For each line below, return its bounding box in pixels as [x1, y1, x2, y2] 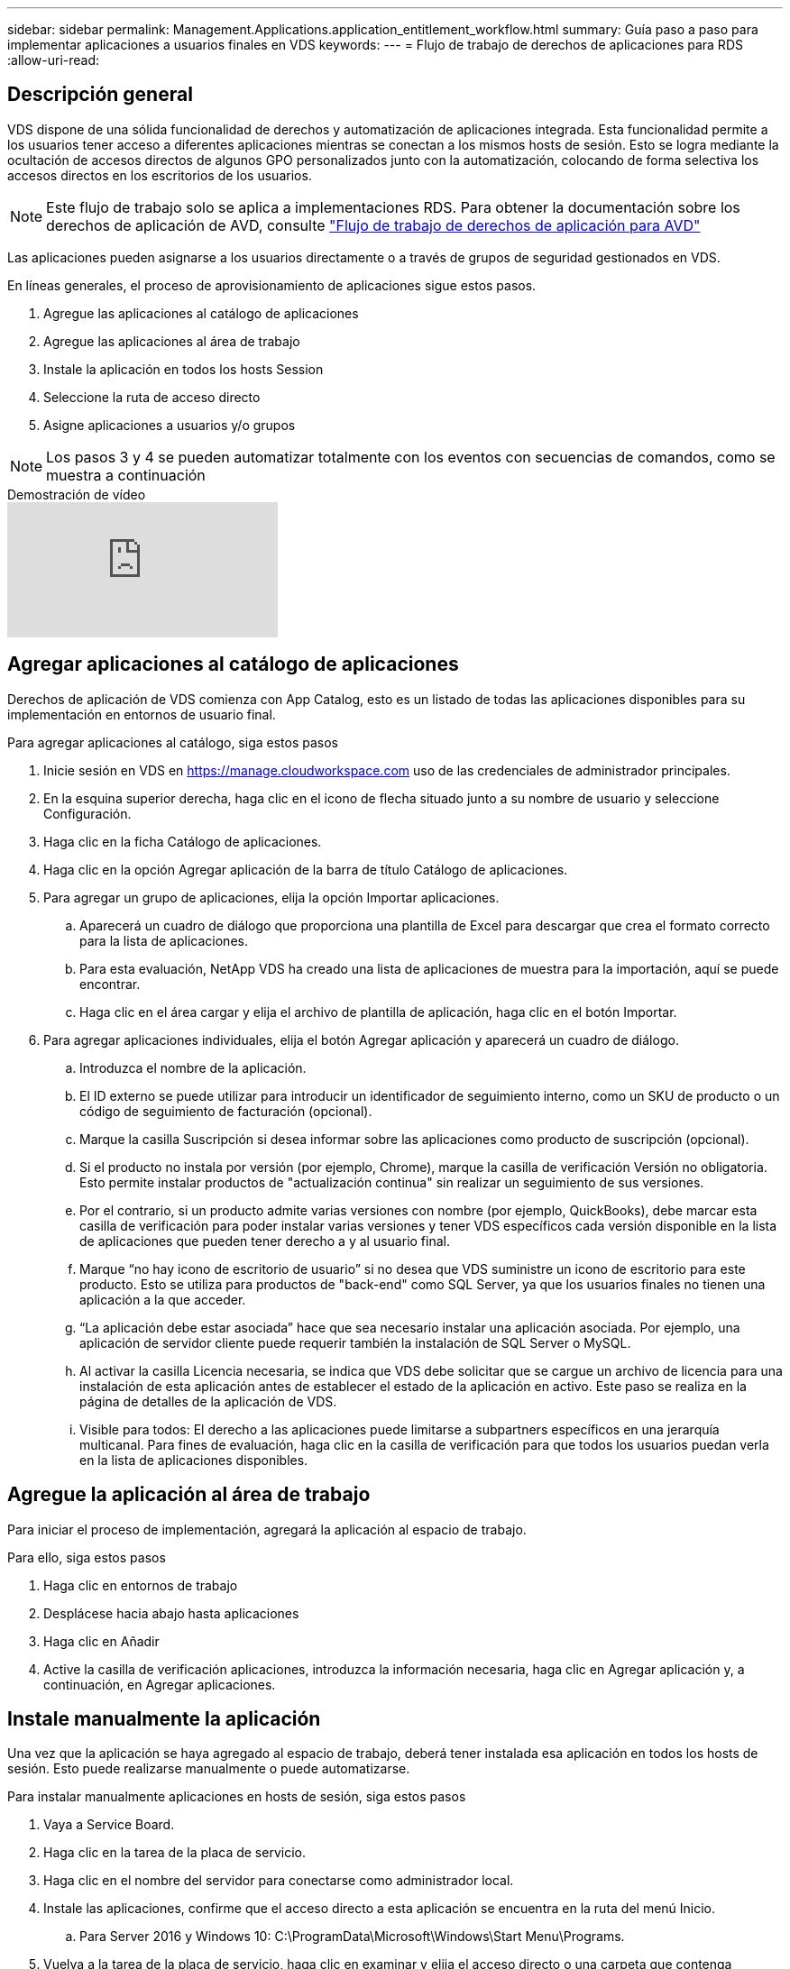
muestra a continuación [46, 465, 206, 484]
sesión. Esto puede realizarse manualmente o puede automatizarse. [7, 1761, 410, 1777]
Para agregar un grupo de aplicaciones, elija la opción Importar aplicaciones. [43, 889, 500, 905]
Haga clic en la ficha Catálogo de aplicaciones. [43, 833, 322, 849]
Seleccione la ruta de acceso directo [43, 389, 261, 405]
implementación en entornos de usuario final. [7, 706, 276, 722]
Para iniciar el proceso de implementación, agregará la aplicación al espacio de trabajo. [7, 1521, 527, 1537]
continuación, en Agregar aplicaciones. [43, 1676, 276, 1692]
